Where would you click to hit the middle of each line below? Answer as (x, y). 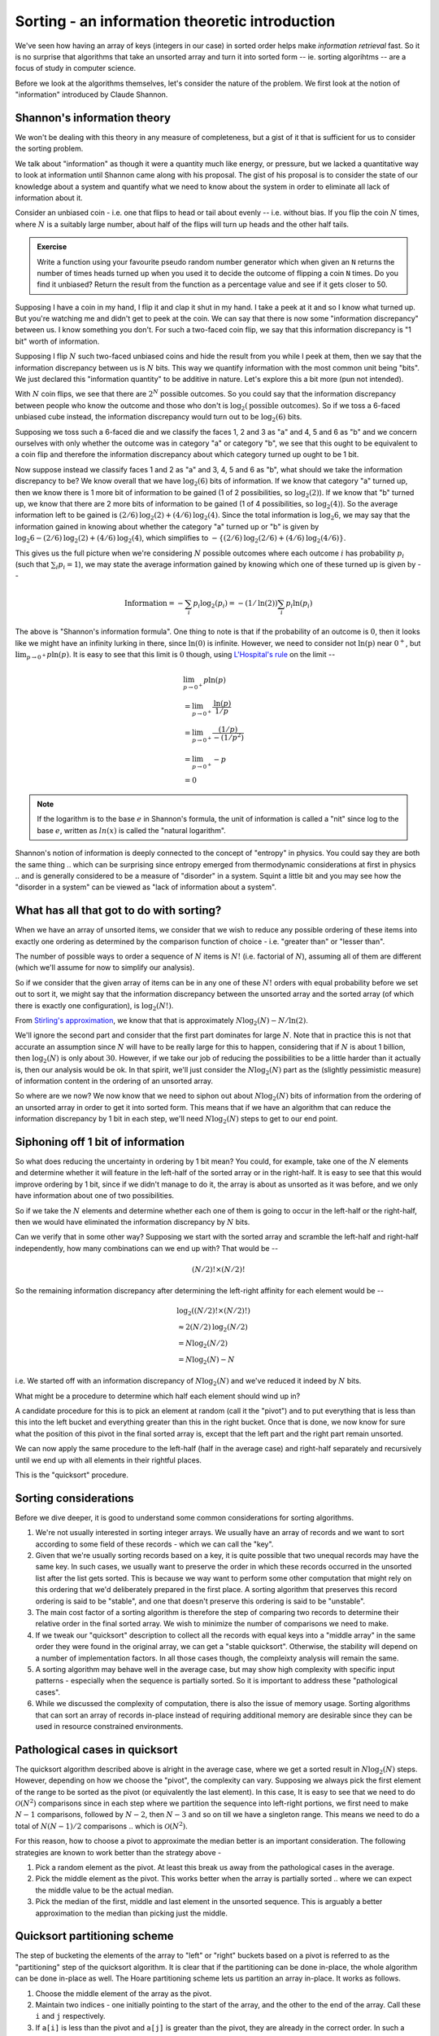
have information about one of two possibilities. (95, 1196)
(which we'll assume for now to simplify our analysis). (105, 968)
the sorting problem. (49, 149)
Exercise (52, 247)
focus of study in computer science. (76, 68)
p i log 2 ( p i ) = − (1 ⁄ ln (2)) (235, 604)
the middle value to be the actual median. (104, 1890)
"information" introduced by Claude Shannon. (91, 94)
